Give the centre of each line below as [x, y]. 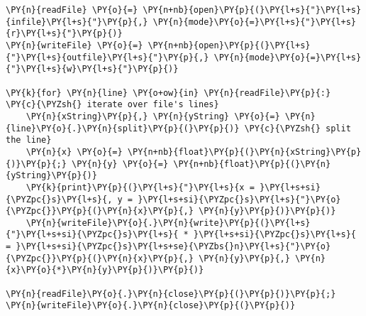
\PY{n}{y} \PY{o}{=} [120, 164]
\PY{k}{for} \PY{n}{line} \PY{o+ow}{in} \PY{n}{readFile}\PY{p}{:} [168, 93]
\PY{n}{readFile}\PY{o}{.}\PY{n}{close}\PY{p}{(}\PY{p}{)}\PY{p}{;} [171, 294]
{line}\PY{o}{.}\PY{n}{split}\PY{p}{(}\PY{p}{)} [123, 128]
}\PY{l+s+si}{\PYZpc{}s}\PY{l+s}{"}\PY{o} [239, 199]
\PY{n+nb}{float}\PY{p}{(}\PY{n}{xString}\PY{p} [244, 152]
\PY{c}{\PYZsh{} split [298, 128]
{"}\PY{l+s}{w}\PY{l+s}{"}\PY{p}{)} [92, 69]
